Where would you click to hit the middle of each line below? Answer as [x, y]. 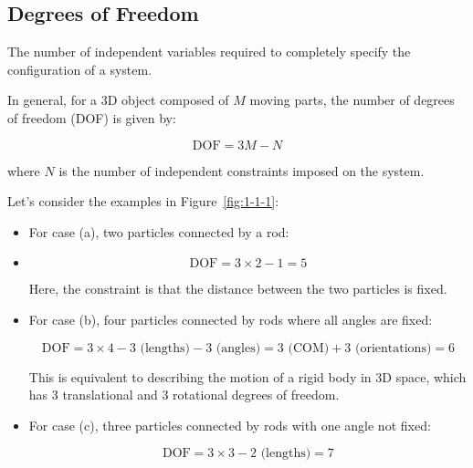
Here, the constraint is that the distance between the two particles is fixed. [238, 289]
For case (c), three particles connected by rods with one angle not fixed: [230, 425]
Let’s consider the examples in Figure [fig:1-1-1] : [143, 201]
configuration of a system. [80, 69]
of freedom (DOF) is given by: [92, 117]
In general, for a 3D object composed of [118, 100]
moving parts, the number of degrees [352, 100]
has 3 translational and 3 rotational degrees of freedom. [184, 395]
